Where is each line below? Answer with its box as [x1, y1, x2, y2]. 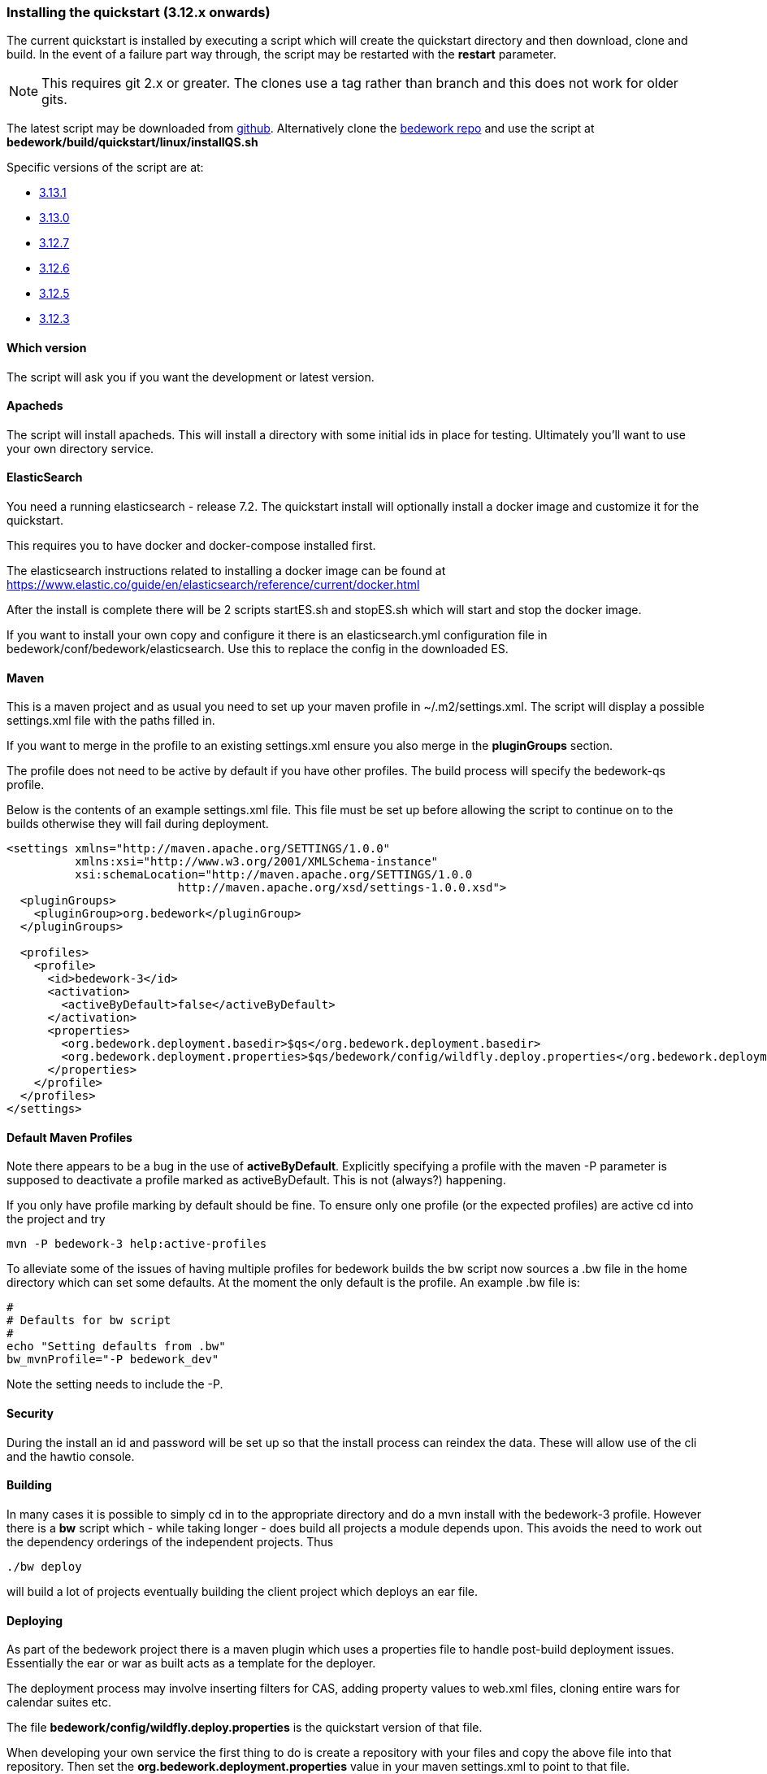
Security [6, 1406, 54, 1421]
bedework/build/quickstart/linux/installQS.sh [6, 135, 258, 150]
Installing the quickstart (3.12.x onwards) [6, 4, 271, 20]
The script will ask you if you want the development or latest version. [6, 369, 375, 384]
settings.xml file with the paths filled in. [6, 713, 215, 728]
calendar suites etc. [6, 1695, 112, 1710]
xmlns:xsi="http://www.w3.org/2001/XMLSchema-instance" [75, 855, 439, 869]
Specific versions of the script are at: [6, 160, 204, 175]
